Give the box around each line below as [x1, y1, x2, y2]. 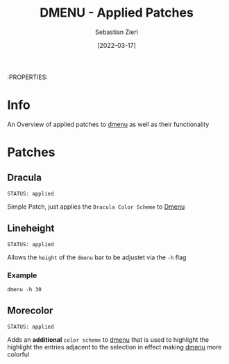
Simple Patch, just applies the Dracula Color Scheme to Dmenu [7, 202, 185, 211]
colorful [7, 350, 30, 358]
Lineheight [7, 223, 55, 234]
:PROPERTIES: [7, 73, 49, 81]
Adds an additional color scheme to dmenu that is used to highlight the [7, 335, 210, 344]
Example [7, 270, 37, 280]
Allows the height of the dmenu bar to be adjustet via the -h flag [7, 253, 187, 261]
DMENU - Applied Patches [39, 5, 194, 21]
